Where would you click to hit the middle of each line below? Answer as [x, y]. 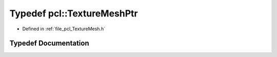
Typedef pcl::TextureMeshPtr [74, 13]
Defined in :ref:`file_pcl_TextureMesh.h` [64, 29]
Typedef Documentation [49, 43]
